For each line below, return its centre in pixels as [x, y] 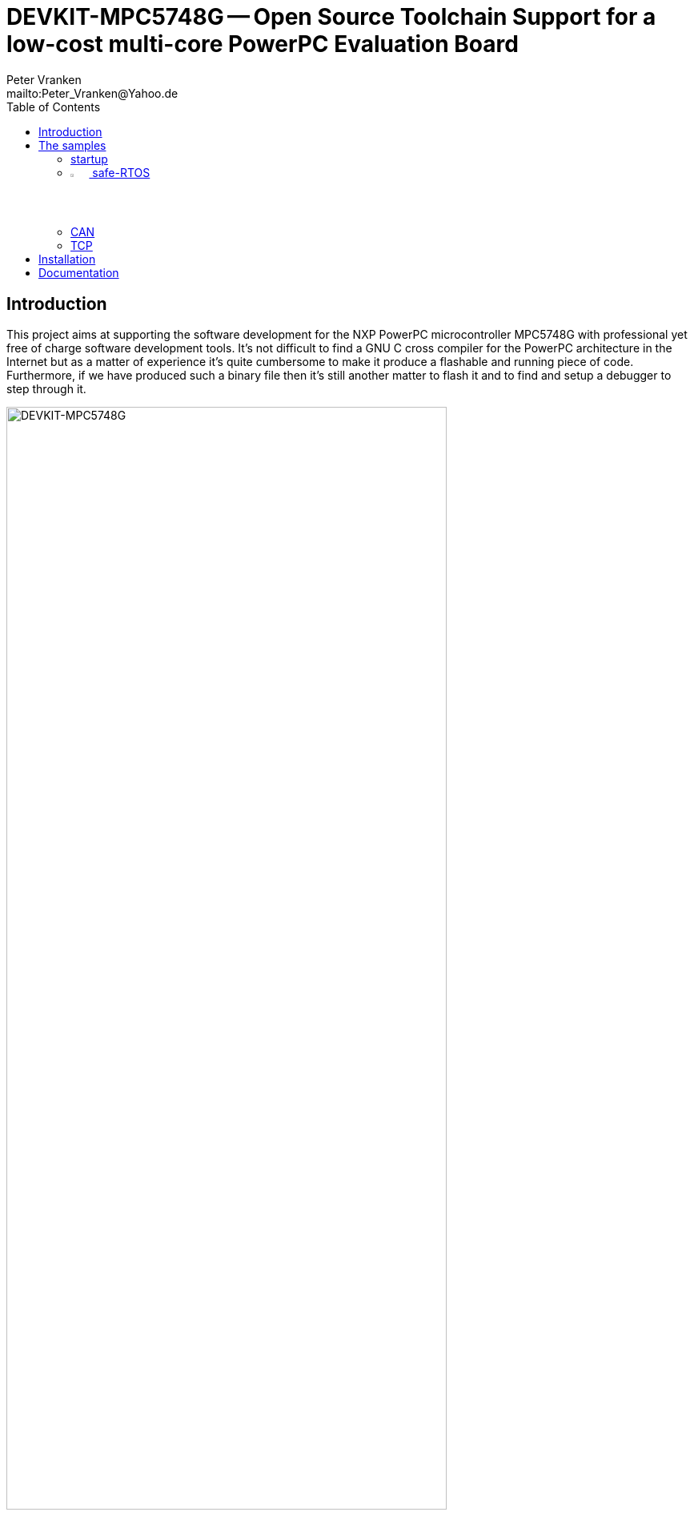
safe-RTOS [121, 172]
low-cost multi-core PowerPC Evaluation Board [263, 44]
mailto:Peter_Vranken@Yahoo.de [92, 93]
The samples [72, 145]
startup [89, 159]
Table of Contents [54, 107]
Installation [67, 259]
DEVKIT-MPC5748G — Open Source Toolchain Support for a [331, 17]
